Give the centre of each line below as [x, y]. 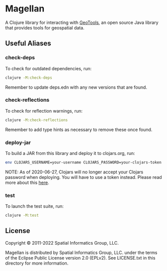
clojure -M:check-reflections [37, 120]
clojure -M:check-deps [29, 78]
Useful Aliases [28, 44]
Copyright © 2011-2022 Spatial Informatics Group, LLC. [62, 243]
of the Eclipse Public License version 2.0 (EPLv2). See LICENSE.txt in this [80, 258]
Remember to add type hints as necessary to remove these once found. [79, 130]
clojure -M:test [22, 215]
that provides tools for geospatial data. [45, 27]
